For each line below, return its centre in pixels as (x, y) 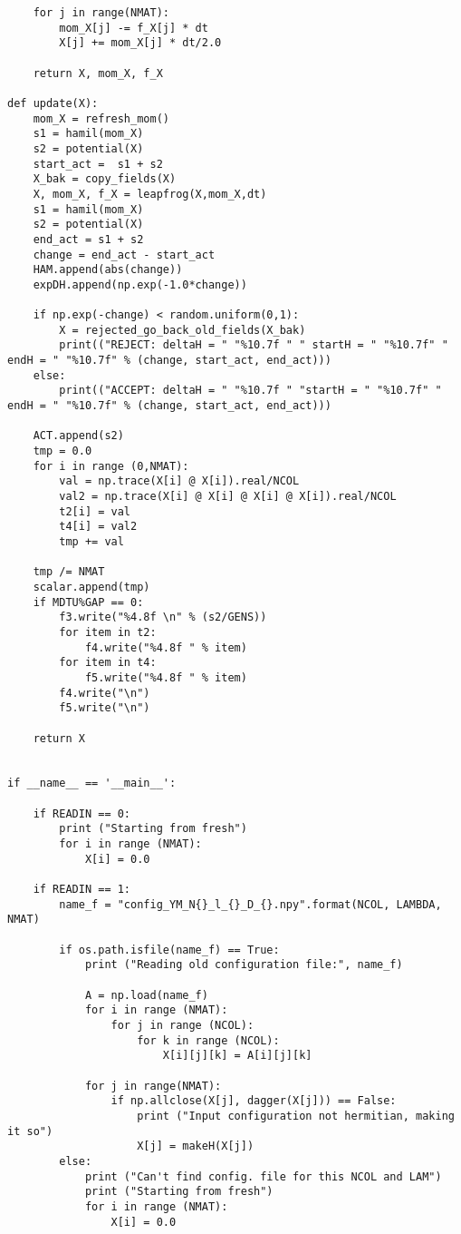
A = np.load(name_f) (146, 995)
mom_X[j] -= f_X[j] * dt (134, 28)
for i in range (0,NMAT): (111, 466)
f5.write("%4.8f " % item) (166, 677)
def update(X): (53, 103)
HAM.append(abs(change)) (108, 270)
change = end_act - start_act (124, 255)
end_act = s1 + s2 (88, 239)
